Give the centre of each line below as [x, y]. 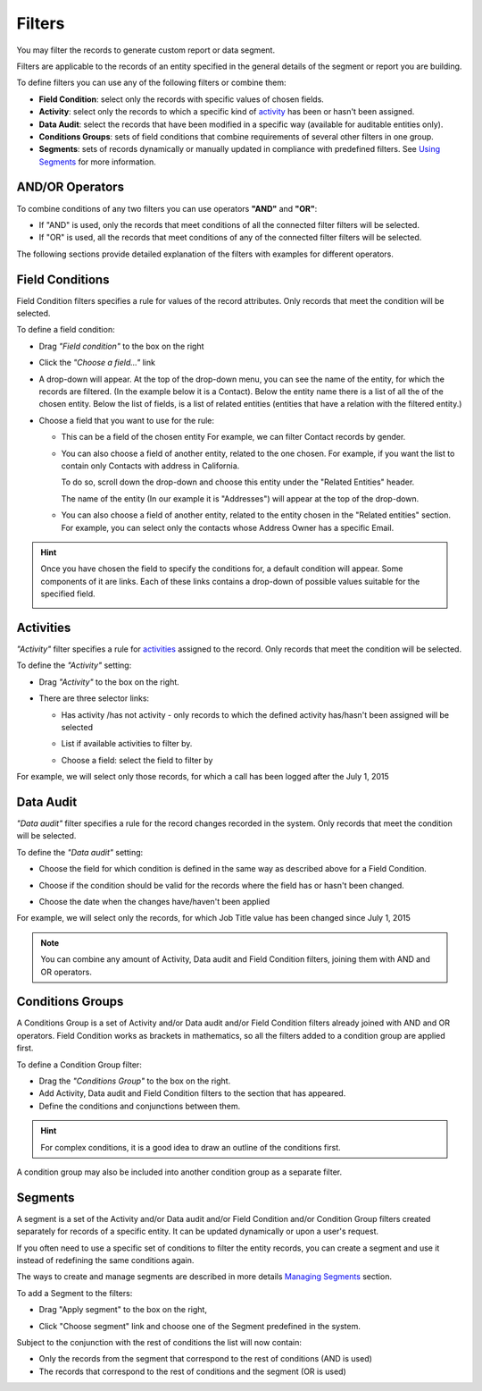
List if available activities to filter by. [127, 744]
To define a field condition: [66, 330]
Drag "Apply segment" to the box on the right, [123, 1310]
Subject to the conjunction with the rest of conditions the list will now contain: [159, 1342]
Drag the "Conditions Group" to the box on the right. [135, 1081]
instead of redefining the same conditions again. [105, 1260]
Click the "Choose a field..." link [97, 363]
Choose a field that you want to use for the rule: [126, 420]
